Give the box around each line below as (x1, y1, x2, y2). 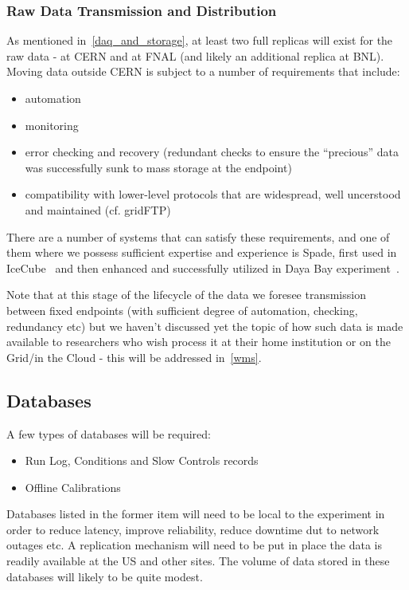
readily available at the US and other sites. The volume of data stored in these (6, 553, 390, 569)
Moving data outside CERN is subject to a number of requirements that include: (6, 63, 400, 80)
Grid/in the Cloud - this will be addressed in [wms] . (6, 348, 262, 365)
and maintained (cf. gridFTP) (25, 201, 171, 218)
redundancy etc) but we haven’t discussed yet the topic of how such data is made (6, 317, 403, 334)
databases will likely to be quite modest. (6, 568, 203, 584)
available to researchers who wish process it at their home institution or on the (6, 333, 391, 350)
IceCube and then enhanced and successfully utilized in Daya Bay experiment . (6, 259, 399, 276)
